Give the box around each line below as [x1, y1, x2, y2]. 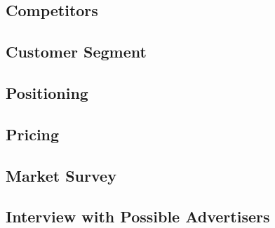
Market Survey [6, 164, 116, 186]
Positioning [6, 81, 88, 103]
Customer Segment [6, 41, 147, 62]
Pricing [6, 123, 60, 145]
